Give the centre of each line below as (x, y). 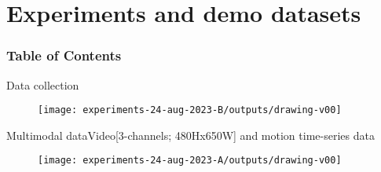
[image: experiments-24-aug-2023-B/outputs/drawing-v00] (190, 110)
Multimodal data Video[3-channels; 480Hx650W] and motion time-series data (190, 135)
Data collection (43, 84)
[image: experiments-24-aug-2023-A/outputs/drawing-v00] (190, 161)
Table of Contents (64, 55)
